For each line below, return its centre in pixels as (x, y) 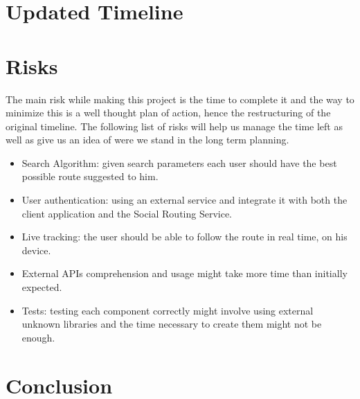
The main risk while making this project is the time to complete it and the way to (180, 99)
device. (36, 250)
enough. (38, 337)
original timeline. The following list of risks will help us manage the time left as (174, 126)
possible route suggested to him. (90, 176)
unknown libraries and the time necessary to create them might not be (172, 324)
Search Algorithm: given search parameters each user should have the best (179, 162)
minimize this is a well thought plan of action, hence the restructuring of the (168, 113)
